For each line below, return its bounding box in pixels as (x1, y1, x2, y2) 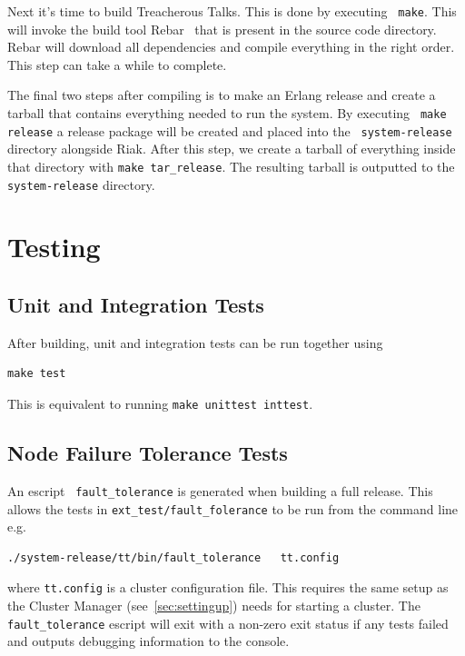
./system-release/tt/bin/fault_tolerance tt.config (7, 551, 340, 564)
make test (7, 367, 66, 381)
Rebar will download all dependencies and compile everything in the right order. (7, 37, 455, 56)
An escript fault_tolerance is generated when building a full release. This (7, 481, 433, 500)
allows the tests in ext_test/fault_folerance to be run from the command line (7, 499, 459, 518)
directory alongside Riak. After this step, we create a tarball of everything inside (7, 139, 456, 158)
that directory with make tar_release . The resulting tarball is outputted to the (7, 156, 455, 175)
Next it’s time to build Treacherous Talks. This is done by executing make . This (7, 2, 457, 20)
